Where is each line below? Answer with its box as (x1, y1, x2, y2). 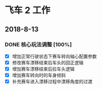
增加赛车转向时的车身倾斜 (12, 72, 66, 78)
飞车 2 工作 (5, 5, 50, 16)
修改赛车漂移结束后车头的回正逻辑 (12, 59, 84, 65)
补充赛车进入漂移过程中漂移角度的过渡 (12, 78, 92, 84)
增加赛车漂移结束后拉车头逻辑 (12, 66, 75, 72)
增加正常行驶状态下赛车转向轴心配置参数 (12, 53, 97, 59)
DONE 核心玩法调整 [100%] (5, 41, 72, 48)
